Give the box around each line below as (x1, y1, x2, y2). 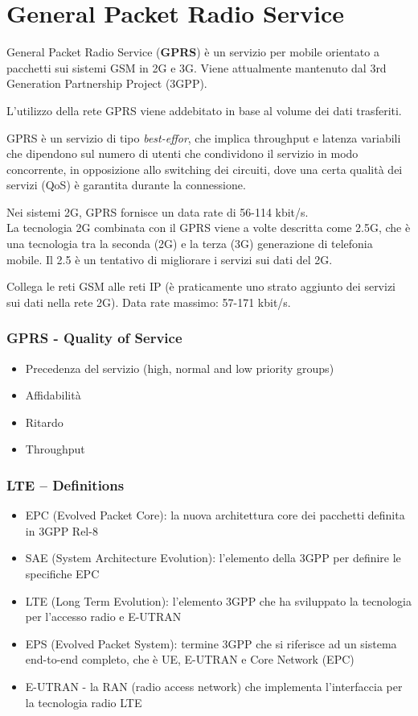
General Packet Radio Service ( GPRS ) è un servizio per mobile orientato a (6, 43, 379, 60)
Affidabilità (25, 387, 81, 404)
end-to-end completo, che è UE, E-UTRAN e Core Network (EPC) (25, 651, 354, 668)
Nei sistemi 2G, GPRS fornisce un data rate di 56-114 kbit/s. (6, 203, 309, 220)
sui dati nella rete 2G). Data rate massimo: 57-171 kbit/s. (6, 293, 291, 310)
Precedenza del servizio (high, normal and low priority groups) (25, 359, 334, 376)
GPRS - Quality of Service (6, 328, 182, 348)
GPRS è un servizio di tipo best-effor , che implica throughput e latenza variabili (6, 129, 401, 146)
